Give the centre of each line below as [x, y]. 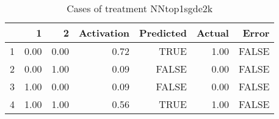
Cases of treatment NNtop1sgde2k [140, 8]
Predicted [163, 33]
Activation [104, 33]
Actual [212, 33]
